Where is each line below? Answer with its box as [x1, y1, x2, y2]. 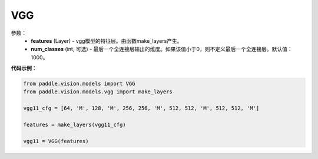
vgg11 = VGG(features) [23, 138, 89, 144]
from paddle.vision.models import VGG [23, 80, 135, 87]
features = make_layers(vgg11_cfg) [23, 121, 126, 128]
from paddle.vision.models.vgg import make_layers [23, 89, 173, 95]
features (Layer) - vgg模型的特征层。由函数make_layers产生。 [31, 37, 183, 44]
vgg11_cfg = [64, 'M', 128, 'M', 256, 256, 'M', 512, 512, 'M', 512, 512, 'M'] [23, 105, 260, 111]
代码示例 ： [11, 65, 37, 72]
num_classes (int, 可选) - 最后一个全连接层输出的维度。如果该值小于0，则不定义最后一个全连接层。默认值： [31, 46, 293, 53]
